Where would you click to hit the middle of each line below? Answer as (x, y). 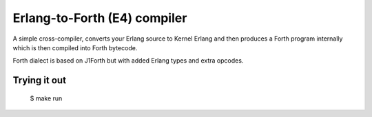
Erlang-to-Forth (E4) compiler (100, 18)
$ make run (46, 98)
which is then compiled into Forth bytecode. (75, 47)
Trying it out (40, 80)
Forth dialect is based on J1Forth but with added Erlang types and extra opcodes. (128, 61)
